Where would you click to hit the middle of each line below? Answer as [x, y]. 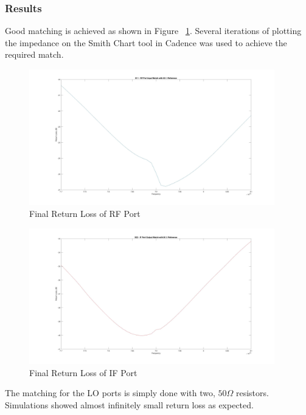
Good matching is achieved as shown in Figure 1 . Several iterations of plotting [153, 31]
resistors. [252, 393]
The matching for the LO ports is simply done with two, [110, 393]
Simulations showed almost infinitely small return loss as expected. [129, 404]
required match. [34, 54]
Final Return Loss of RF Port [85, 214]
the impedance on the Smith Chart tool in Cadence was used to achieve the [146, 42]
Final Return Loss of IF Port [83, 372]
